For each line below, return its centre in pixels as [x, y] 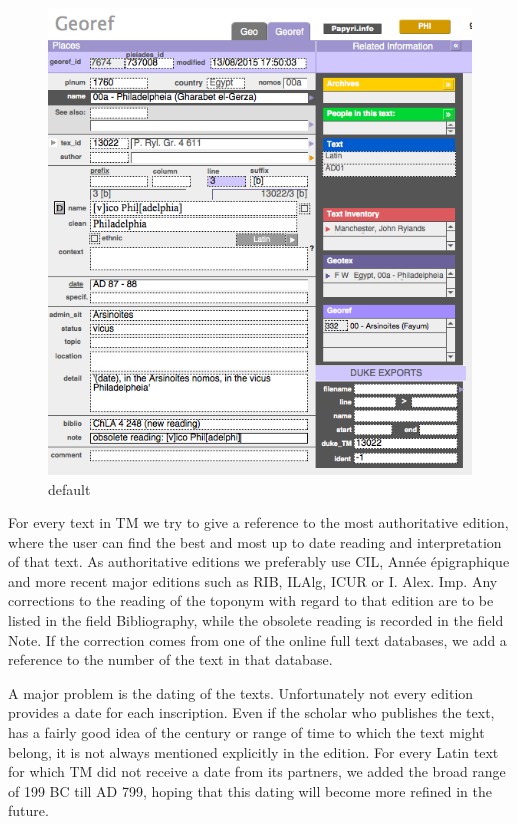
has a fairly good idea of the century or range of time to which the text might [246, 732]
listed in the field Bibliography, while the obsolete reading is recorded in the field [256, 620]
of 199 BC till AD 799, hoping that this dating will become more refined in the [250, 790]
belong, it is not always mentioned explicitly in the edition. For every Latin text [253, 751]
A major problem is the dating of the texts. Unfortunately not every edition [241, 692]
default [69, 488]
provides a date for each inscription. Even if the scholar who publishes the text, [251, 712]
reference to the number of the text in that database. [170, 659]
